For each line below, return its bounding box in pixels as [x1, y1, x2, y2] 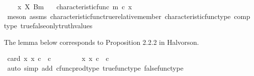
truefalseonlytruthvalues [20, 20, 93, 31]
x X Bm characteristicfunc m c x [17, 1, 132, 11]
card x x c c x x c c [7, 53, 109, 63]
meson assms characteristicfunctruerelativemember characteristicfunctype [7, 11, 231, 21]
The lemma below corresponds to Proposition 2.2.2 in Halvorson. [4, 37, 199, 47]
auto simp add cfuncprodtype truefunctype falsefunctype [7, 62, 183, 73]
